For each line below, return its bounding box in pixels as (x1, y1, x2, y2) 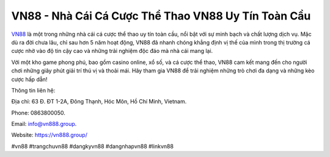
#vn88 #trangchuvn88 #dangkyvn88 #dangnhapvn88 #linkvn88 (11, 142, 174, 150)
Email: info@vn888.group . (11, 120, 77, 128)
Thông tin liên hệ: (11, 86, 56, 94)
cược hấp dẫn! (11, 75, 48, 83)
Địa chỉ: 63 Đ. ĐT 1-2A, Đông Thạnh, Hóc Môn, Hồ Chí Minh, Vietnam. (11, 98, 187, 105)
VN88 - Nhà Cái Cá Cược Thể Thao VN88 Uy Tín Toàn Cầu (11, 9, 311, 23)
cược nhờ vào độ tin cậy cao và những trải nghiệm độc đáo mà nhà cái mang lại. (11, 47, 213, 55)
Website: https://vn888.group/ (11, 131, 88, 139)
